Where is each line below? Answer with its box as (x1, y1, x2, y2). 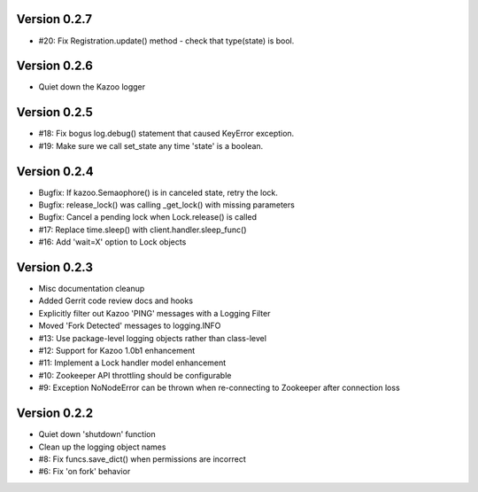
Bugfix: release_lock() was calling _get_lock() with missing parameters (38, 199, 296, 210)
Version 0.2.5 (16, 105, 93, 120)
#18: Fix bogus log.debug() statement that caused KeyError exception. (38, 129, 295, 139)
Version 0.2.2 (16, 406, 93, 421)
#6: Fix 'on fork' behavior (38, 466, 131, 477)
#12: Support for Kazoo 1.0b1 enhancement (38, 346, 195, 356)
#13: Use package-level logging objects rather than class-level (38, 332, 267, 343)
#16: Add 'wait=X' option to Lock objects (38, 237, 187, 247)
